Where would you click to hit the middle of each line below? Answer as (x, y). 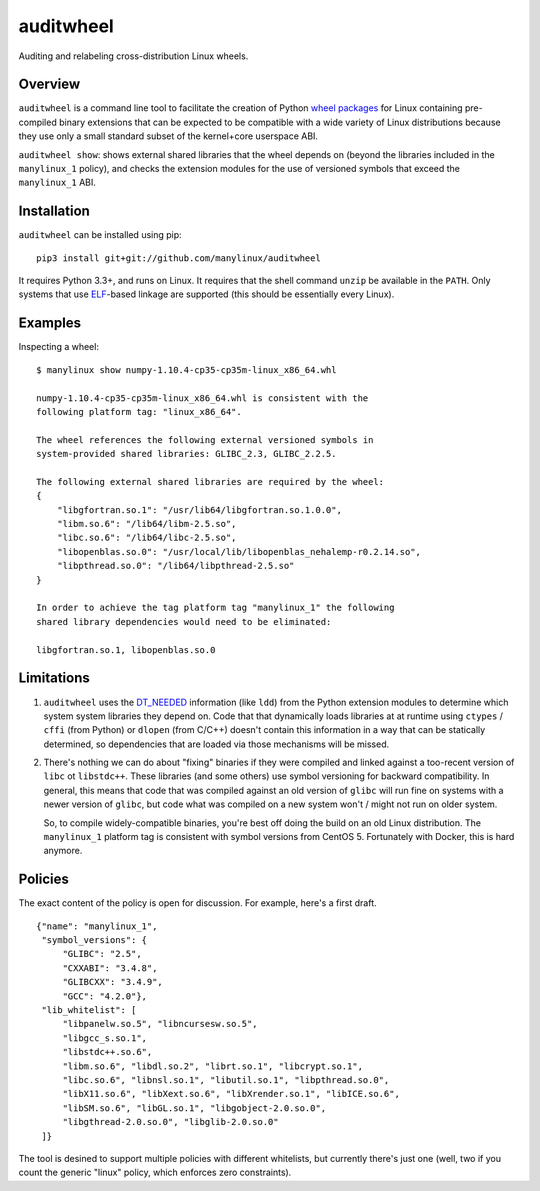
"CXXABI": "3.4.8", (110, 968)
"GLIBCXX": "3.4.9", (113, 982)
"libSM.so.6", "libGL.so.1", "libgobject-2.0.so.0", (194, 1108)
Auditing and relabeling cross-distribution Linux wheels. (133, 56)
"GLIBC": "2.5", (102, 954)
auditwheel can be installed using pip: (100, 235)
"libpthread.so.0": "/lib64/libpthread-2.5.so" (175, 566)
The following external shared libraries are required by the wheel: (210, 481)
